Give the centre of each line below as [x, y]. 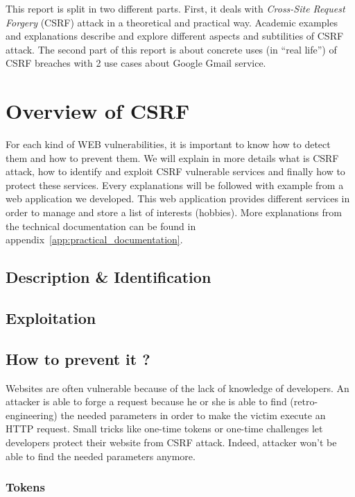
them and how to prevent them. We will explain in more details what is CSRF [172, 157]
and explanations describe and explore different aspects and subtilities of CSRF [175, 36]
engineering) [32, 415]
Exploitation [51, 318]
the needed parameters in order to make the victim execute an [193, 415]
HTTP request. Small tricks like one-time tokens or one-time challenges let [164, 429]
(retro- [304, 401]
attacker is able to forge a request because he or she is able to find [146, 401]
